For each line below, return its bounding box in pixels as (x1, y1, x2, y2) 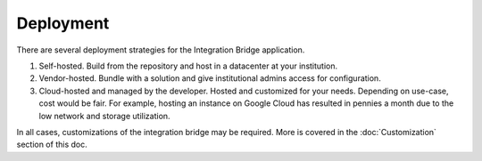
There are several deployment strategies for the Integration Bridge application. (16, 44, 305, 55)
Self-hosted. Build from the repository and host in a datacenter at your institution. (38, 60, 338, 71)
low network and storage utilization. (38, 110, 170, 121)
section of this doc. (16, 139, 88, 150)
